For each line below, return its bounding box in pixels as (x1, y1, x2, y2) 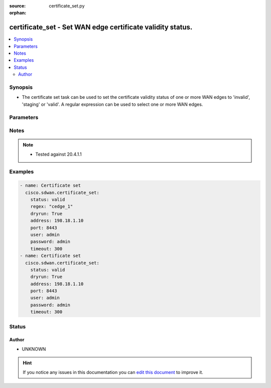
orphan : (9, 10, 27, 16)
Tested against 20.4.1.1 (35, 151, 82, 157)
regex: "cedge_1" (30, 204, 73, 209)
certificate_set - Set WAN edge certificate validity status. (9, 23, 193, 32)
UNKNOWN (22, 346, 46, 352)
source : (9, 3, 26, 9)
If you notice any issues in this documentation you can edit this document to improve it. (23, 369, 203, 375)
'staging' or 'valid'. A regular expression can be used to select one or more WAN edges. (22, 101, 203, 107)
